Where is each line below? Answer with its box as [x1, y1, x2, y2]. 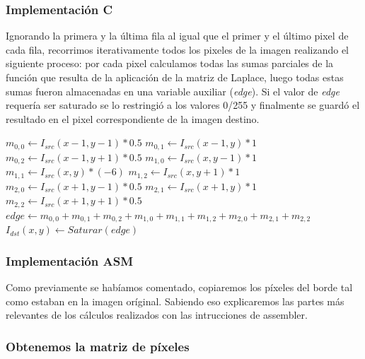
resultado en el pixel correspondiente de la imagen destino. [6, 111, 260, 126]
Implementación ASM [6, 252, 134, 269]
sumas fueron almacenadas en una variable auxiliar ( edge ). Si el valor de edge [6, 83, 340, 98]
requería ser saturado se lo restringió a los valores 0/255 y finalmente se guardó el [6, 98, 360, 112]
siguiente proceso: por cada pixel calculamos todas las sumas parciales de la [6, 56, 334, 71]
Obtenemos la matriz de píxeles [6, 337, 190, 355]
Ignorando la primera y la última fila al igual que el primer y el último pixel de [6, 28, 349, 43]
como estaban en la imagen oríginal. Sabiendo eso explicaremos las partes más [6, 293, 344, 308]
